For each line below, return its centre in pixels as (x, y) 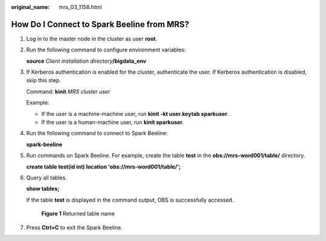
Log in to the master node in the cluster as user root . (92, 39)
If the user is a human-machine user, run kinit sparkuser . (113, 122)
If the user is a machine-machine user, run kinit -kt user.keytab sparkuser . (135, 114)
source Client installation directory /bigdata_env (86, 61)
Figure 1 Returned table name (78, 214)
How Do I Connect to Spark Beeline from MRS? (100, 24)
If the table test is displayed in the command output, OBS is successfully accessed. (130, 200)
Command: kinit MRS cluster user (68, 91)
